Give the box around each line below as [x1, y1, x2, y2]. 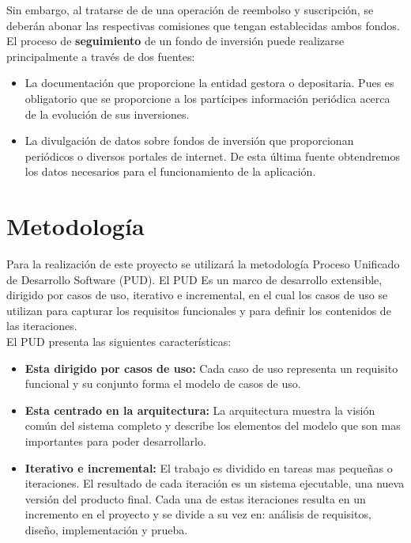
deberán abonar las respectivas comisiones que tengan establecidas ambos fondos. [6, 17, 400, 33]
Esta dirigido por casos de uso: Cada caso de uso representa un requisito [25, 359, 398, 376]
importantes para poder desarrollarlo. [25, 433, 206, 449]
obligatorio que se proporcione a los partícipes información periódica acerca [25, 89, 390, 106]
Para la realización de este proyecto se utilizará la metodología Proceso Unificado [6, 256, 400, 272]
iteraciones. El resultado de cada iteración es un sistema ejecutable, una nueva [25, 475, 405, 492]
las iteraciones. [6, 317, 77, 334]
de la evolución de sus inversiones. [25, 105, 190, 122]
